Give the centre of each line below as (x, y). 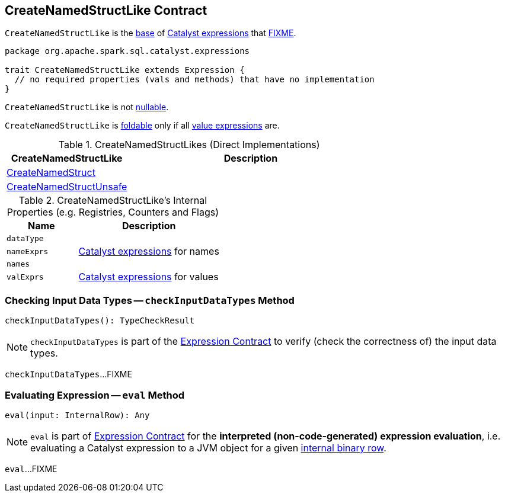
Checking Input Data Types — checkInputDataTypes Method (150, 300)
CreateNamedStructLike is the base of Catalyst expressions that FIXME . (151, 33)
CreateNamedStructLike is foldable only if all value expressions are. (142, 126)
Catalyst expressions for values (148, 277)
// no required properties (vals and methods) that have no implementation (194, 80)
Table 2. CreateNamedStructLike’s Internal (113, 201)
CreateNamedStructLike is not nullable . (87, 107)
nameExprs (28, 251)
